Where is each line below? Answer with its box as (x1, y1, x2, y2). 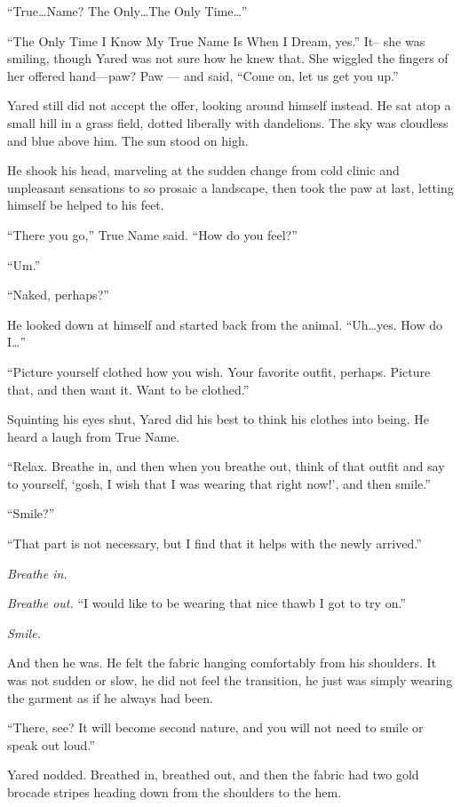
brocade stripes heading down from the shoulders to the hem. (7, 783, 342, 801)
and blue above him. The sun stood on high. (7, 131, 249, 149)
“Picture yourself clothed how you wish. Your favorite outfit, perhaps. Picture (7, 362, 431, 380)
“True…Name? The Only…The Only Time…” (7, 2, 248, 20)
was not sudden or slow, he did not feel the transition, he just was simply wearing (7, 671, 453, 690)
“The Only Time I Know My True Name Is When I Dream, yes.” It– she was (7, 31, 425, 50)
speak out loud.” (7, 735, 95, 754)
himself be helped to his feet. (7, 196, 164, 214)
